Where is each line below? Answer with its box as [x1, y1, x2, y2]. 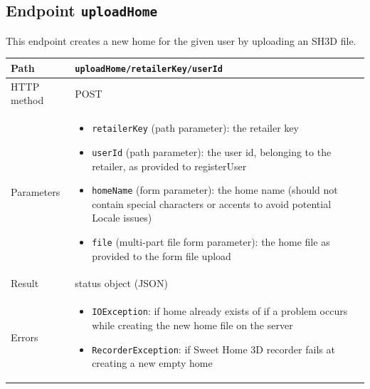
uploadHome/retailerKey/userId [75, 63, 223, 74]
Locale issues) [92, 210, 152, 225]
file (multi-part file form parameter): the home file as [92, 234, 330, 249]
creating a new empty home [92, 356, 213, 370]
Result [11, 276, 39, 291]
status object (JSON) [75, 276, 168, 291]
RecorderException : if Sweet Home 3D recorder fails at [92, 341, 335, 356]
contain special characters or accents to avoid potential [92, 196, 332, 211]
